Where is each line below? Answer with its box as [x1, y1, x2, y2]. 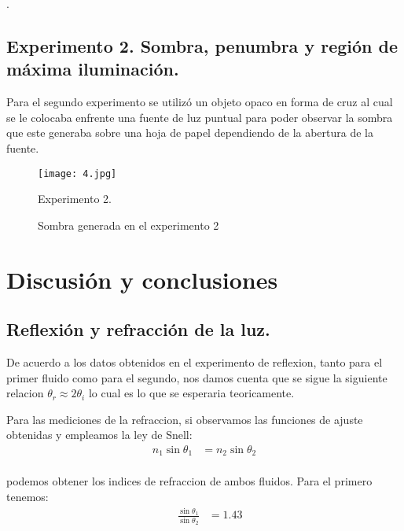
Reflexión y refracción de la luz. [6, 317, 270, 341]
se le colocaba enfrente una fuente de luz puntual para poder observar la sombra [6, 109, 393, 125]
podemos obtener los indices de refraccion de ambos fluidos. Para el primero [6, 473, 373, 489]
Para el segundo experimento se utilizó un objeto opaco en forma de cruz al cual [6, 94, 393, 110]
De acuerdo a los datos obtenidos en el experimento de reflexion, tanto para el [6, 353, 383, 370]
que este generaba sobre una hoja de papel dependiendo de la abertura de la [6, 124, 373, 141]
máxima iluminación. [6, 57, 179, 81]
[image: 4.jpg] [38, 168, 117, 179]
